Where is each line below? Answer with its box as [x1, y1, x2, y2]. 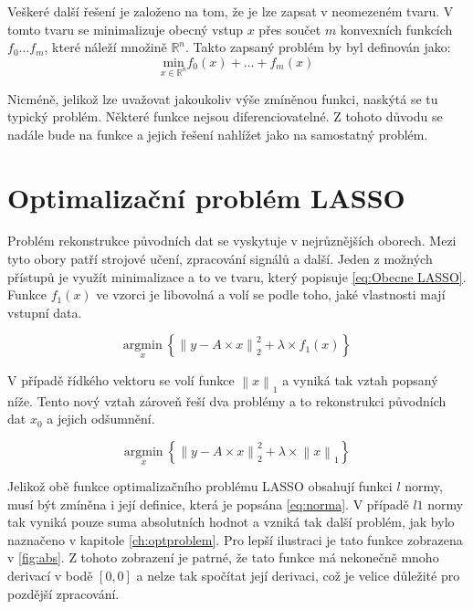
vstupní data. [7, 302, 82, 321]
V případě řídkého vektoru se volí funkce [7, 370, 235, 389]
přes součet [258, 19, 321, 38]
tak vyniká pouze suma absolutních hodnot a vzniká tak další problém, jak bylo [7, 512, 455, 531]
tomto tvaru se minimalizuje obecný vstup [7, 19, 244, 38]
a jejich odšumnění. [47, 409, 155, 428]
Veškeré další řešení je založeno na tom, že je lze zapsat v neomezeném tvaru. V [7, 2, 454, 20]
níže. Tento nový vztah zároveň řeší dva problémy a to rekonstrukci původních [7, 391, 447, 410]
